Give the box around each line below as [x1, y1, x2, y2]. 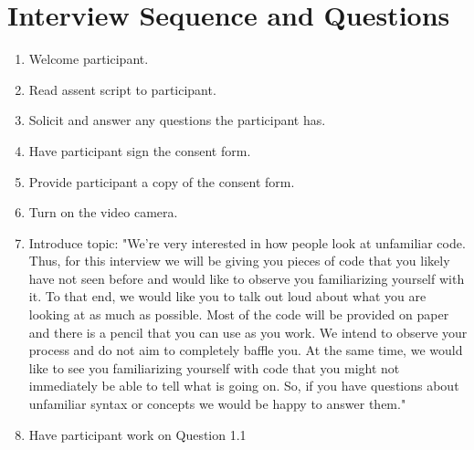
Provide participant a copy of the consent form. [28, 172, 295, 191]
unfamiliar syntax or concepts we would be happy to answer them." [28, 394, 406, 413]
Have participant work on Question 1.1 [28, 424, 247, 444]
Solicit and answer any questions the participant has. [28, 110, 326, 130]
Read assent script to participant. [28, 79, 216, 99]
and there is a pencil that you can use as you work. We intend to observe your [28, 322, 468, 341]
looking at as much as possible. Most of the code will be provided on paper [28, 305, 449, 324]
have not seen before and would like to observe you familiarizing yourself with [28, 268, 465, 288]
